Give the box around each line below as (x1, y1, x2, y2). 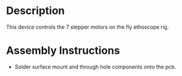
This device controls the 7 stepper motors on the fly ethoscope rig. (6, 23, 169, 30)
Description (6, 4, 65, 18)
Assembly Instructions (6, 44, 120, 57)
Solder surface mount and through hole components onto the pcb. (14, 63, 177, 70)
